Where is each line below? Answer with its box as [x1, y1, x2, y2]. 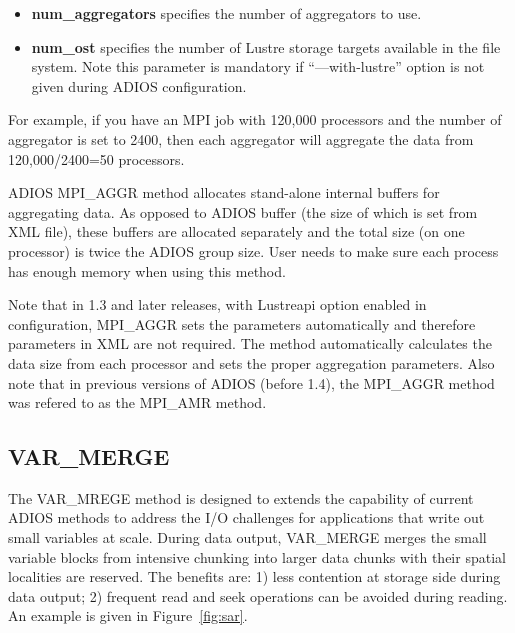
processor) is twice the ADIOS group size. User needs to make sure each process [8, 240, 499, 261]
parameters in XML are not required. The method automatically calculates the [8, 333, 492, 354]
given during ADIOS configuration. [31, 75, 247, 96]
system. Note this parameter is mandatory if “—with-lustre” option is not [31, 56, 485, 77]
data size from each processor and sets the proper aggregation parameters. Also [8, 352, 495, 373]
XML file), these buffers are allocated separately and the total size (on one [8, 221, 465, 242]
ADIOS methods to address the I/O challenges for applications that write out [8, 507, 485, 528]
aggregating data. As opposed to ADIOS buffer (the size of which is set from [8, 201, 478, 222]
